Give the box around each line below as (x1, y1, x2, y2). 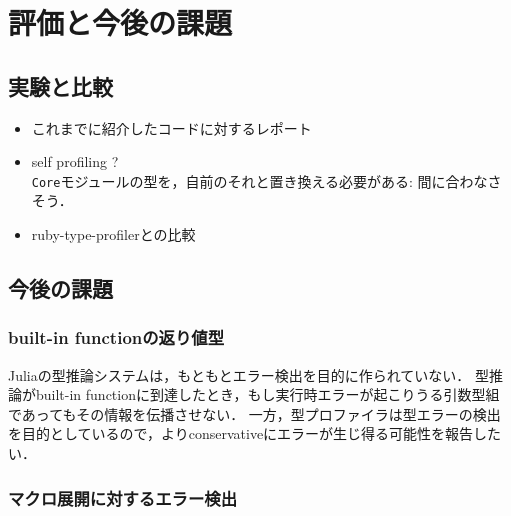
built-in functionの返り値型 (8, 325, 225, 350)
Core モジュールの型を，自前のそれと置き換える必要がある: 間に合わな (31, 170, 488, 191)
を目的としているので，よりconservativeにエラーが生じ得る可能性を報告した (8, 423, 502, 444)
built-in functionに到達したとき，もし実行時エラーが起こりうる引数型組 (35, 384, 500, 405)
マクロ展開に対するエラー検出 (8, 485, 238, 510)
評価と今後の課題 (8, 2, 233, 43)
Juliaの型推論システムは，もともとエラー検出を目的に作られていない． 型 (8, 364, 490, 385)
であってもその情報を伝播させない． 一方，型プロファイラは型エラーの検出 (8, 403, 501, 424)
